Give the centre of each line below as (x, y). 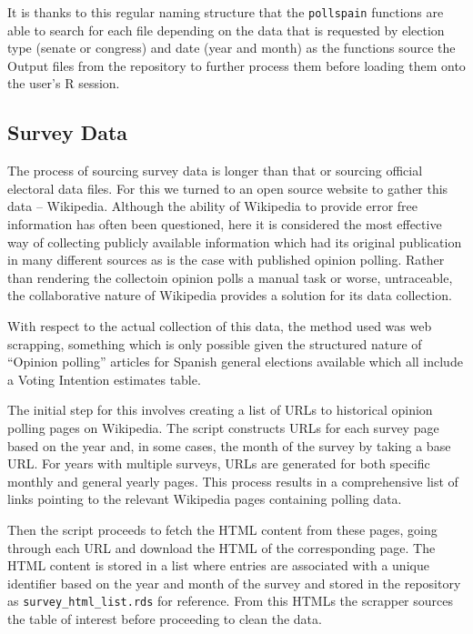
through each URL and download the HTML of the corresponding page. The (221, 547)
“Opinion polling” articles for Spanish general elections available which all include (235, 362)
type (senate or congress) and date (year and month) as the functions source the (231, 48)
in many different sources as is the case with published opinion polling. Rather (226, 260)
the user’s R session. (64, 83)
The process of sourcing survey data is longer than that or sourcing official (215, 171)
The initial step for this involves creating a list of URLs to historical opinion (220, 410)
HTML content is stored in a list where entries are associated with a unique (218, 565)
